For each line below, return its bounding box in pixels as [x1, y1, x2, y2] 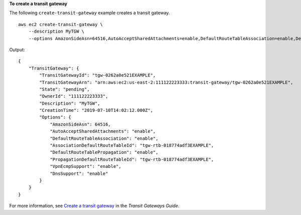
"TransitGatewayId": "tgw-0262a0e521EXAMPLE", [39, 73, 156, 78]
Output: [9, 47, 25, 53]
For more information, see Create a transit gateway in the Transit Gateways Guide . [9, 203, 180, 209]
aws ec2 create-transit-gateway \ [18, 22, 103, 27]
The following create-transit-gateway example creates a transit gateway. [9, 10, 170, 16]
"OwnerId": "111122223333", [39, 93, 108, 99]
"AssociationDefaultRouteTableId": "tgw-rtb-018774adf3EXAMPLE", [50, 143, 214, 148]
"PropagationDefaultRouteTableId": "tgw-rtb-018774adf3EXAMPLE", [50, 156, 214, 162]
